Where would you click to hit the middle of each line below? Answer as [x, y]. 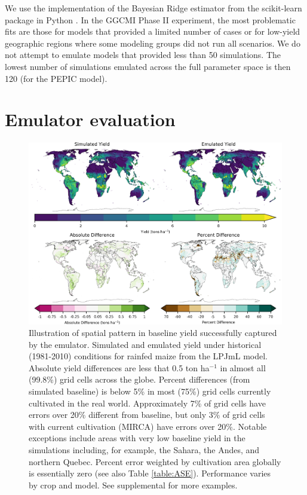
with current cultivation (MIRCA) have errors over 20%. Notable [148, 426]
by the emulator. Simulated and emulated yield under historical [145, 344]
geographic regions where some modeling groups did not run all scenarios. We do [153, 43]
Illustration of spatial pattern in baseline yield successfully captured [153, 333]
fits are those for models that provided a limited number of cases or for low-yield [153, 31]
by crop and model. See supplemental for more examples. [133, 485]
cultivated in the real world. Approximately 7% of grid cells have [147, 403]
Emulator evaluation [90, 119]
